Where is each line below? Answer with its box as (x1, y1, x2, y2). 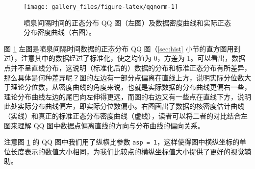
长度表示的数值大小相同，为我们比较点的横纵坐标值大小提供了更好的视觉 (10, 146, 244, 156)
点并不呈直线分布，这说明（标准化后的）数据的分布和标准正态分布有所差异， (4, 63, 251, 73)
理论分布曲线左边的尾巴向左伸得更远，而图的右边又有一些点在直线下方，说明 (4, 91, 251, 101)
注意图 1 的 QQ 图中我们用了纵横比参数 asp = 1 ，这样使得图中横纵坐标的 (4, 137, 240, 147)
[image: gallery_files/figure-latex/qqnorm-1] (24, 3, 178, 10)
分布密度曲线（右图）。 (24, 27, 96, 37)
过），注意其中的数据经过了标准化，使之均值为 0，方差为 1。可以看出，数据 (4, 53, 246, 63)
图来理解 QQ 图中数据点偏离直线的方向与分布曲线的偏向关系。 (4, 120, 205, 130)
